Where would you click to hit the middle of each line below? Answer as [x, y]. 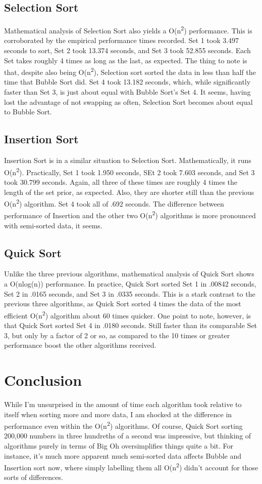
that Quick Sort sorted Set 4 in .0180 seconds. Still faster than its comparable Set [131, 325]
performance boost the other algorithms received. [80, 345]
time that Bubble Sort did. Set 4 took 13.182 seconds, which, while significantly [127, 82]
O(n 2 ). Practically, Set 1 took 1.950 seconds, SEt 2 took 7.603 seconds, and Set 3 [129, 171]
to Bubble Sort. [28, 112]
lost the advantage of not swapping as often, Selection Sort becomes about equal [128, 102]
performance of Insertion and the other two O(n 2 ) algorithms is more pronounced [130, 214]
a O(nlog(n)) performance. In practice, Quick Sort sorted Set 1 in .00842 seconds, [130, 283]
